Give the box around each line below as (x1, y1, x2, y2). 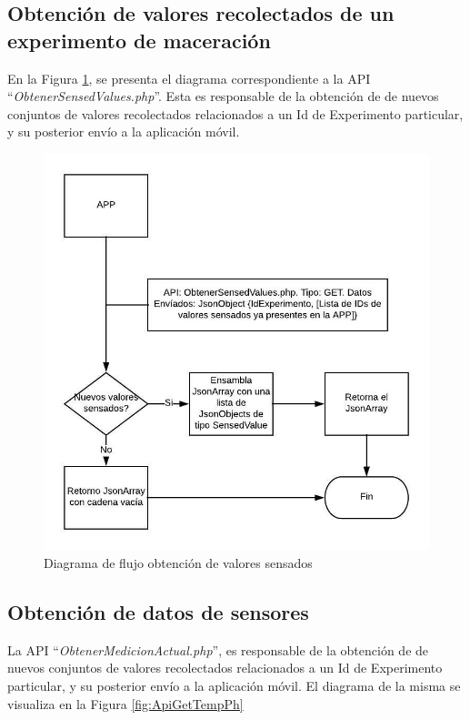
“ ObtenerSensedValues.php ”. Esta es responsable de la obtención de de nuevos (7, 86, 439, 106)
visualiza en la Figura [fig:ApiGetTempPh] (7, 694, 244, 713)
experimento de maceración (7, 25, 271, 54)
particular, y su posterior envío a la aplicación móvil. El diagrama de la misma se (7, 676, 461, 695)
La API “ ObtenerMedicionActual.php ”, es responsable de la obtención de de (7, 640, 429, 659)
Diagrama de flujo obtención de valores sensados (44, 553, 313, 573)
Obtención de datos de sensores (7, 598, 309, 625)
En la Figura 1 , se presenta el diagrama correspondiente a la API (7, 68, 371, 87)
